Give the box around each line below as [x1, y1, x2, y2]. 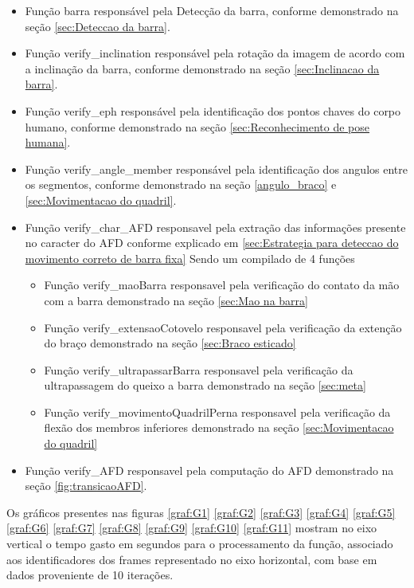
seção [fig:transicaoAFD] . [25, 477, 147, 494]
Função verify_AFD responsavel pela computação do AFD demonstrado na [25, 461, 394, 478]
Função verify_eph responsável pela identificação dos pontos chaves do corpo [25, 102, 401, 119]
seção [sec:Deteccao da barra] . [25, 18, 170, 34]
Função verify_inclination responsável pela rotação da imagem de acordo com [25, 45, 405, 61]
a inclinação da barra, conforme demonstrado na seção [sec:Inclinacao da [25, 60, 380, 76]
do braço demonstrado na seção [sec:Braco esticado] [44, 335, 296, 351]
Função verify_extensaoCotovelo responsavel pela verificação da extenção [44, 319, 402, 335]
